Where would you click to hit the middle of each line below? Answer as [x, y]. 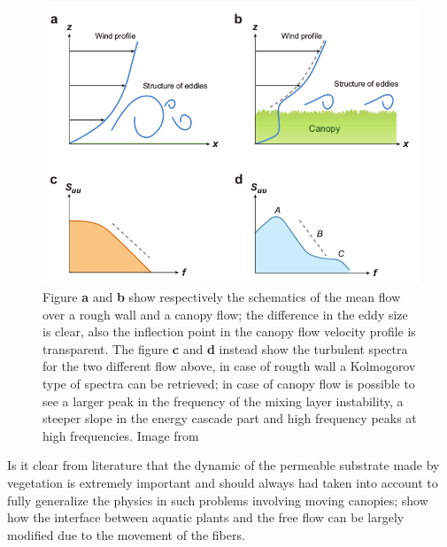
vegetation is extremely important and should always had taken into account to [223, 482]
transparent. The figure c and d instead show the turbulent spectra [225, 348]
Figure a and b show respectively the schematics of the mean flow [222, 296]
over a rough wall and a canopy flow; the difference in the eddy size [225, 314]
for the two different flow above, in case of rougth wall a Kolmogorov [229, 366]
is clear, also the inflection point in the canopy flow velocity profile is [229, 331]
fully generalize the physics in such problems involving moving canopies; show [218, 500]
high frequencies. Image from [121, 435]
